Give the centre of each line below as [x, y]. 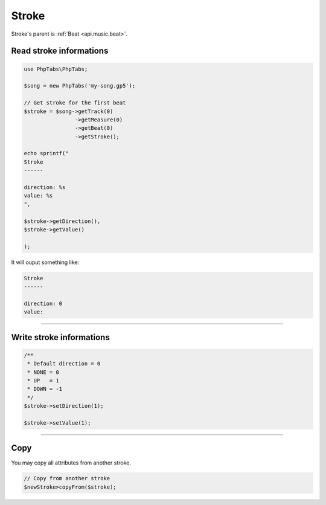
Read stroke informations [60, 51]
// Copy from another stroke [67, 478]
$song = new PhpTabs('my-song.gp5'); [80, 86]
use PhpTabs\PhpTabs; [56, 69]
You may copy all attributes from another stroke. [71, 463]
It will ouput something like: [45, 262]
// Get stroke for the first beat [75, 103]
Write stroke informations [60, 337]
